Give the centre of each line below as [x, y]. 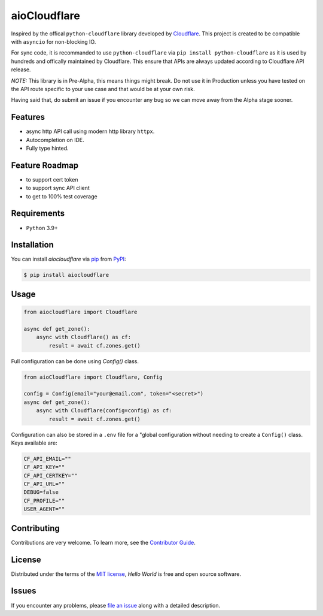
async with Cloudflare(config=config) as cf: [104, 411]
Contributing [35, 528]
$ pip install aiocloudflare [66, 275]
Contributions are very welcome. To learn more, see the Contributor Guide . [103, 542]
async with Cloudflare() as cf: [84, 337]
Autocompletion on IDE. [55, 140]
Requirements [38, 214]
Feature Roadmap [45, 165]
